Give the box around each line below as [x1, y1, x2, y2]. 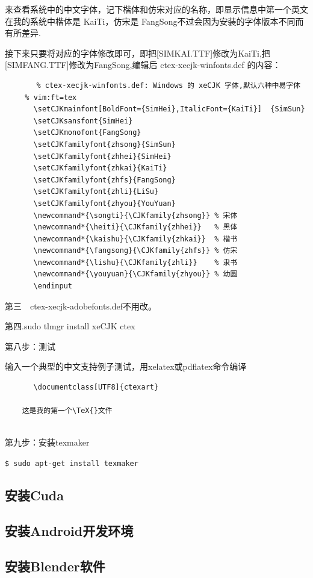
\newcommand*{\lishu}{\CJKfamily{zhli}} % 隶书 [33, 258, 238, 267]
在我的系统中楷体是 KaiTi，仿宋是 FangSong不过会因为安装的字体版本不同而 [5, 14, 304, 27]
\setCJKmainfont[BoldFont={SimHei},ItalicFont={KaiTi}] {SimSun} [33, 105, 305, 114]
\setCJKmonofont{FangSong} [33, 128, 141, 137]
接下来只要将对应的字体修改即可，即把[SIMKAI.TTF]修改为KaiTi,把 [5, 46, 270, 59]
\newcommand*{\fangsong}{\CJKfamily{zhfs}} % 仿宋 [33, 246, 238, 255]
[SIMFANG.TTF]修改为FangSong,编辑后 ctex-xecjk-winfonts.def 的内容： [5, 58, 281, 71]
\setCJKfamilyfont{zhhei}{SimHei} [33, 152, 172, 161]
